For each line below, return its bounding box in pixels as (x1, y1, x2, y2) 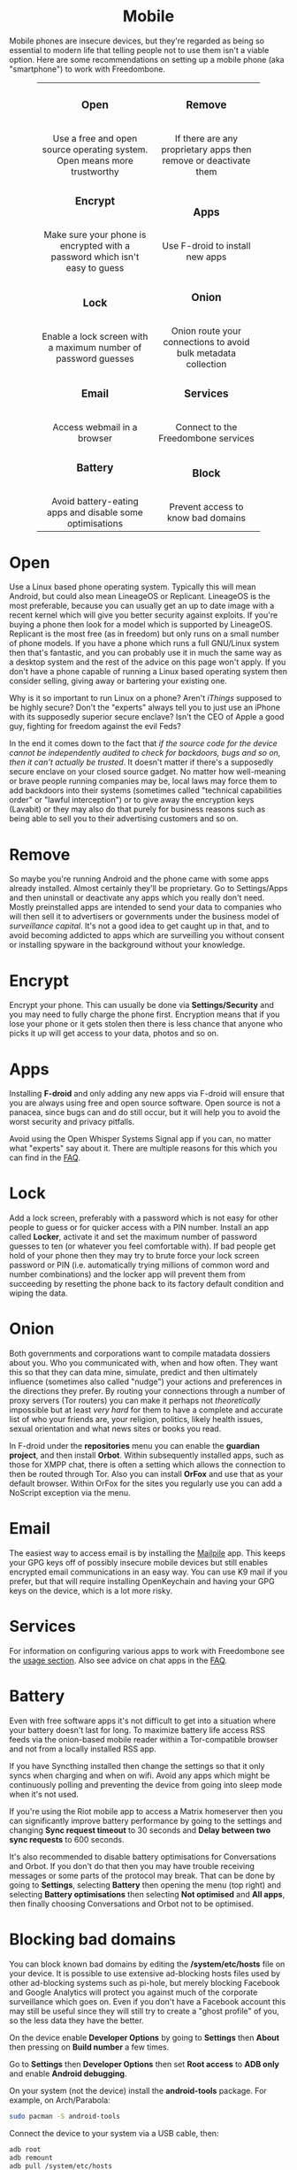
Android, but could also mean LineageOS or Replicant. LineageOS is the (9, 591, 271, 602)
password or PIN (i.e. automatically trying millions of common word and (9, 1259, 270, 1271)
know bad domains (166, 512, 246, 524)
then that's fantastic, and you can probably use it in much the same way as (9, 648, 283, 658)
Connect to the (175, 420, 238, 433)
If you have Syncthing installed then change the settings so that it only (9, 1760, 265, 1771)
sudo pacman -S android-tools (9, 2112, 121, 2120)
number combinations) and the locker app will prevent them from (9, 1269, 246, 1280)
